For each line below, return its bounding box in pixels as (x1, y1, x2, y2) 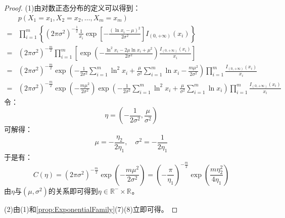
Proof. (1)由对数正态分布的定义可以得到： (4, 3, 140, 13)
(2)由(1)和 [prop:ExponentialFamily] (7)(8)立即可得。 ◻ (4, 203, 178, 214)
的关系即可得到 (48, 185, 98, 196)
